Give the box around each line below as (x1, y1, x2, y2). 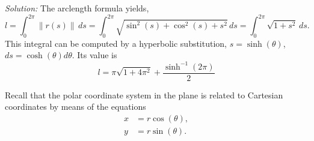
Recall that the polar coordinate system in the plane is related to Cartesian (5, 88, 283, 101)
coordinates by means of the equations (5, 100, 146, 113)
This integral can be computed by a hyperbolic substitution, (5, 37, 227, 49)
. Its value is (72, 49, 117, 61)
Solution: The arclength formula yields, (5, 2, 149, 14)
